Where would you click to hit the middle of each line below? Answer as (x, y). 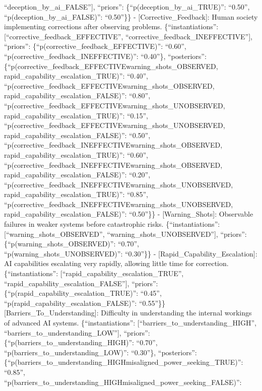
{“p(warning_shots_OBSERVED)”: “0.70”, (72, 244)
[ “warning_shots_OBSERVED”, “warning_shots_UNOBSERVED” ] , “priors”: (125, 234)
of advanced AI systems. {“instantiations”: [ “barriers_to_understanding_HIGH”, (130, 322)
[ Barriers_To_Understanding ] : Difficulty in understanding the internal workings (128, 313)
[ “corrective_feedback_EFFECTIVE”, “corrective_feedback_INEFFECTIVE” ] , (128, 36)
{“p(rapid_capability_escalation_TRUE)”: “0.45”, (83, 293)
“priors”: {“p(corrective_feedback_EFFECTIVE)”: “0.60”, (95, 46)
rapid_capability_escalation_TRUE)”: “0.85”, (76, 194)
